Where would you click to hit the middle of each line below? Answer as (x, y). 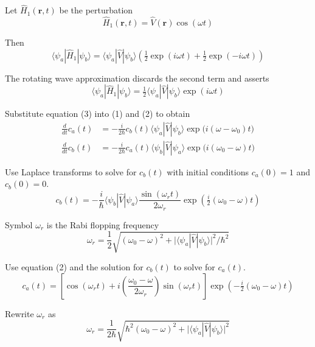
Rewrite (19, 313)
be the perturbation (96, 10)
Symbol (19, 224)
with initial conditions (208, 171)
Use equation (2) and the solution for (74, 267)
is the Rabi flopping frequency (103, 224)
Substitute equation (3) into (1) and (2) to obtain (98, 114)
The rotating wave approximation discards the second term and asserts (137, 78)
